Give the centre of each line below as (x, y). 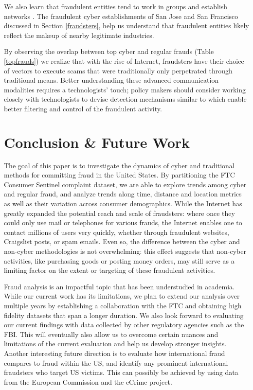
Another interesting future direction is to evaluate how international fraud (115, 353)
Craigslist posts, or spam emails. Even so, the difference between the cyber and (122, 241)
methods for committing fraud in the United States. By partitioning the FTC (119, 175)
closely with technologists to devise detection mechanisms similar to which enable (125, 99)
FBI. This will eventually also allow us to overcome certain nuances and (111, 334)
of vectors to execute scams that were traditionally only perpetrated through (118, 70)
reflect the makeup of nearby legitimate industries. (79, 35)
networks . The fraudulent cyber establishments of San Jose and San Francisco (121, 16)
